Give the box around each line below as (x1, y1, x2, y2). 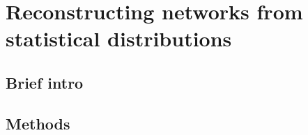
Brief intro (6, 71, 84, 93)
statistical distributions (6, 24, 232, 53)
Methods (6, 112, 70, 134)
